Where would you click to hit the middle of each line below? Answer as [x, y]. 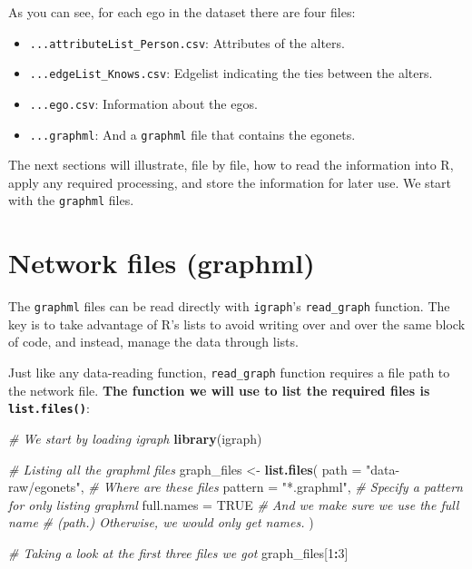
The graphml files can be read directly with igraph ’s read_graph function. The [229, 306]
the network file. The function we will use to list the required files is [219, 390]
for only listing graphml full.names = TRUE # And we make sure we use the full [234, 504]
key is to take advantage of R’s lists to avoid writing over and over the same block [237, 324]
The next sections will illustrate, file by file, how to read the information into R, [231, 165]
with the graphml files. [71, 200]
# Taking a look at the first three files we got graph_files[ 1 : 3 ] [178, 552]
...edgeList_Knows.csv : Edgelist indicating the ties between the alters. [231, 73]
